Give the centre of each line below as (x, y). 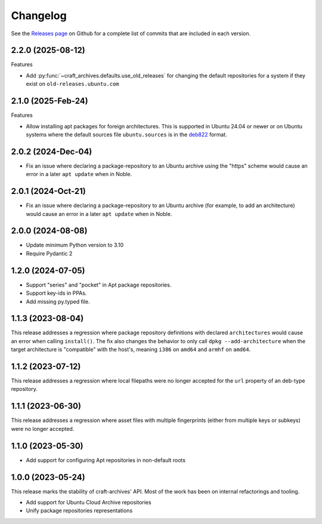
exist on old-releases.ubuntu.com (72, 84)
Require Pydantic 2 (49, 253)
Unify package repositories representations (79, 511)
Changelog (39, 16)
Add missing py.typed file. (58, 301)
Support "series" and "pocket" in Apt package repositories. (99, 285)
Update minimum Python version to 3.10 (75, 245)
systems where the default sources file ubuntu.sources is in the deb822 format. (127, 134)
